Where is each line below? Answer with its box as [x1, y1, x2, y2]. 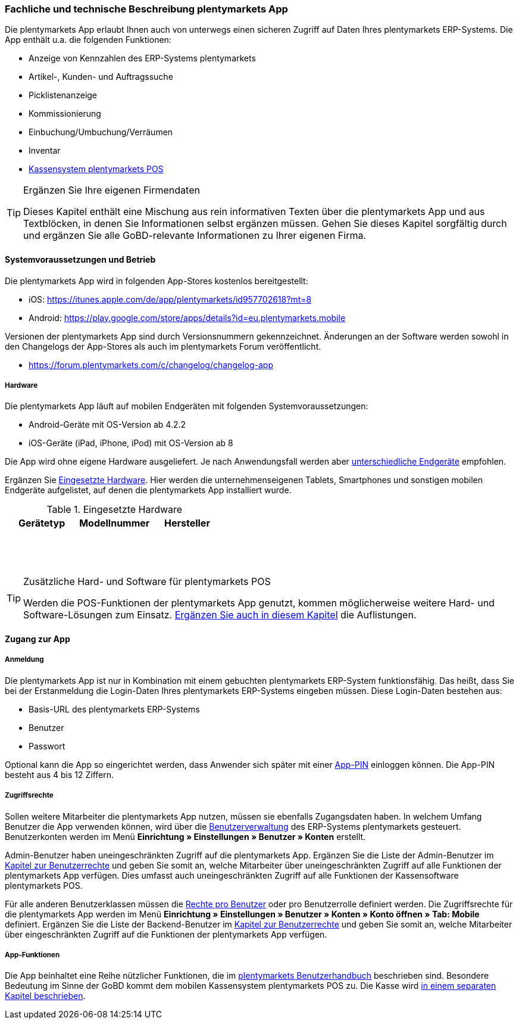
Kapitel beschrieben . [5, 991, 86, 1001]
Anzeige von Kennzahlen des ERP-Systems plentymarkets [29, 53, 256, 64]
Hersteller [164, 517, 210, 530]
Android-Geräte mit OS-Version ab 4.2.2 [29, 419, 186, 430]
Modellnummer [79, 517, 150, 530]
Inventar [29, 145, 61, 156]
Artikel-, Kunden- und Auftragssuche [29, 71, 173, 82]
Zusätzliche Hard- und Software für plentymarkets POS [23, 575, 271, 588]
